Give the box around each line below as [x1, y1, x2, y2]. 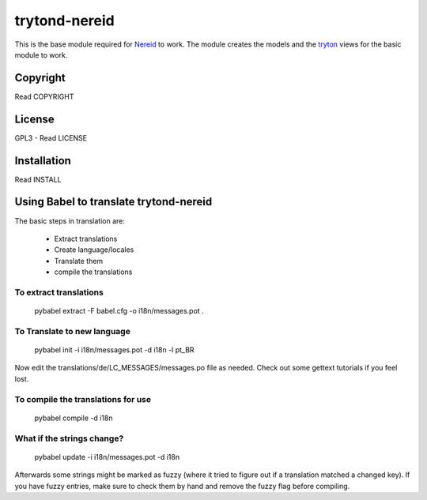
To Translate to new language [14, 325, 130, 336]
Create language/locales [54, 245, 134, 254]
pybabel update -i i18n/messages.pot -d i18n [34, 452, 180, 461]
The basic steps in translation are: [14, 216, 126, 225]
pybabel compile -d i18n [34, 413, 113, 423]
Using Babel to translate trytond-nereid [14, 195, 213, 209]
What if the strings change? [14, 433, 124, 444]
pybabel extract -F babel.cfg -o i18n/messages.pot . [34, 306, 205, 316]
